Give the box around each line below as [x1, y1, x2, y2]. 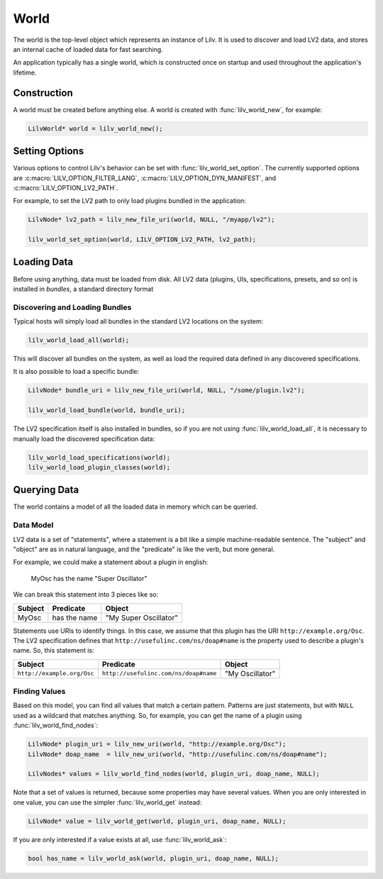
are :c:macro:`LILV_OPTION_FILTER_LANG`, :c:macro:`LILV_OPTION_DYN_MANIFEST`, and [13, 174, 277, 182]
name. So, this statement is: [13, 646, 94, 655]
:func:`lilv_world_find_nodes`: [13, 721, 99, 730]
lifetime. [13, 68, 37, 77]
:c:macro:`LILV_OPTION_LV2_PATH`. [13, 183, 118, 192]
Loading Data [13, 256, 74, 268]
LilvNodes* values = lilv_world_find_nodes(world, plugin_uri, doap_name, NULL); [28, 770, 321, 778]
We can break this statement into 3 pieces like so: [13, 590, 159, 599]
